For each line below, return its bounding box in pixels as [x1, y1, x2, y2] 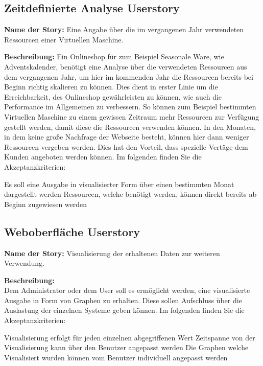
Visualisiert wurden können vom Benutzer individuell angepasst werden [4, 352, 228, 362]
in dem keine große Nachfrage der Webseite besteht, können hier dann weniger [4, 131, 249, 142]
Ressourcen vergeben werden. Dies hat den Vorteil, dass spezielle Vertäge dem [4, 141, 248, 152]
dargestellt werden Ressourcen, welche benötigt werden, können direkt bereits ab [4, 189, 257, 199]
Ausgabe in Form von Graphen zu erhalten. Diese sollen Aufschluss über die [4, 294, 242, 305]
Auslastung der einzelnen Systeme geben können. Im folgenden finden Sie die [4, 305, 245, 315]
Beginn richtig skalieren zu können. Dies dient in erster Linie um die [4, 81, 218, 92]
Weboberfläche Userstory [4, 223, 140, 239]
